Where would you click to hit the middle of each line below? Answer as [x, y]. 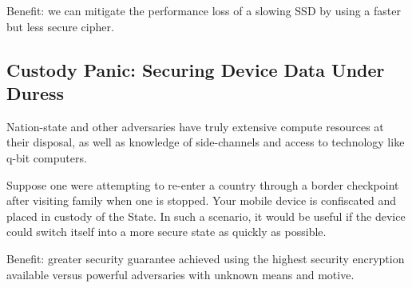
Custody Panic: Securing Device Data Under [196, 69]
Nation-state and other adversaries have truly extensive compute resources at [195, 126]
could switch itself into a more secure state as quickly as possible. [166, 232]
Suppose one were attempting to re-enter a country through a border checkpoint [203, 184]
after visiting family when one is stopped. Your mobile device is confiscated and [202, 200]
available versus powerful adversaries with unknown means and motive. [180, 274]
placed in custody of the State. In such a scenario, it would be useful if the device [206, 216]
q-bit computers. [47, 157]
